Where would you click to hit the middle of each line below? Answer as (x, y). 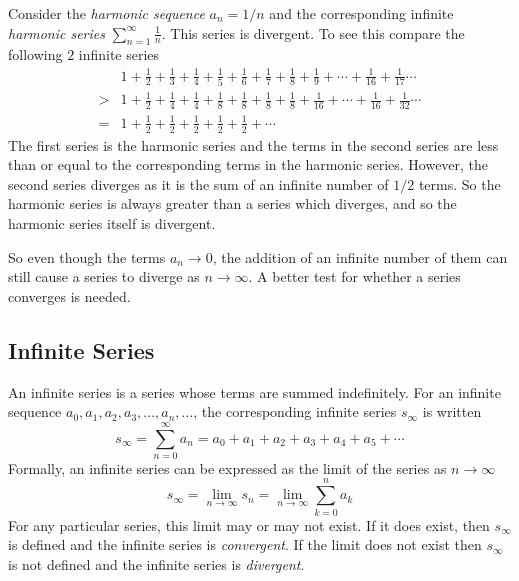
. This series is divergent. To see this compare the (313, 32)
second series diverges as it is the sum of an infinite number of (198, 183)
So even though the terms (87, 256)
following (35, 54)
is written (452, 411)
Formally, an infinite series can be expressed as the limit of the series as (227, 467)
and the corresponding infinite (361, 13)
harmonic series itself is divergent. (112, 222)
